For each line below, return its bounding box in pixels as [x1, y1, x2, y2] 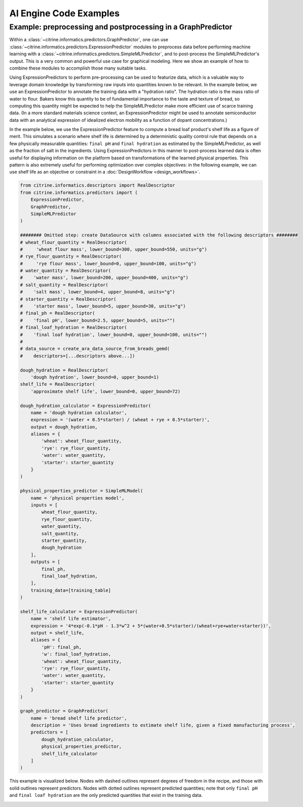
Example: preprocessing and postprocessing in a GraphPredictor [9, 22, 233, 31]
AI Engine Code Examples [9, 8, 120, 19]
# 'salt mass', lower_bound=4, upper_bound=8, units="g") [20, 289, 175, 295]
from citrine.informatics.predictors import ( [20, 189, 138, 195]
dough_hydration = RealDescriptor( [20, 367, 108, 373]
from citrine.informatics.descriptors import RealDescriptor [20, 183, 175, 188]
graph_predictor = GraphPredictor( [20, 708, 108, 714]
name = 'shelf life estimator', [30, 616, 111, 622]
